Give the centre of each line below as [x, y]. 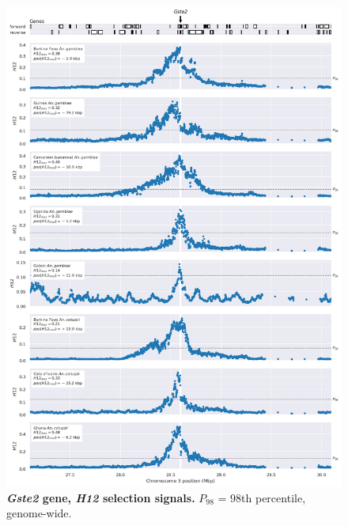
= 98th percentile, [262, 497]
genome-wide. [39, 513]
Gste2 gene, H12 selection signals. [101, 497]
